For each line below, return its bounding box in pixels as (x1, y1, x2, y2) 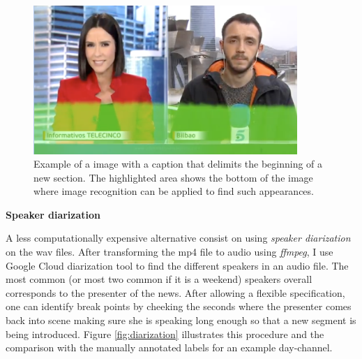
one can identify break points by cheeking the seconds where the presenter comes (6, 299, 352, 314)
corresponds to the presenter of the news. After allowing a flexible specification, (6, 285, 345, 300)
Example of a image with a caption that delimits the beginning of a (33, 156, 323, 171)
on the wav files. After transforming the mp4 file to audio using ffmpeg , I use (6, 244, 333, 259)
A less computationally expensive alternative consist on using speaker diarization (6, 230, 351, 245)
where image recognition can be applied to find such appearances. (33, 184, 314, 198)
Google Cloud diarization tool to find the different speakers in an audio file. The (6, 258, 349, 272)
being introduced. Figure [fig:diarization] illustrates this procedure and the (6, 326, 324, 341)
